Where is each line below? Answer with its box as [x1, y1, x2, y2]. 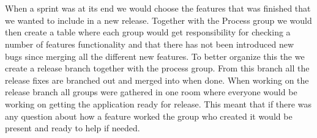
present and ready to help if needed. [5, 122, 140, 134]
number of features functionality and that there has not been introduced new [5, 37, 294, 50]
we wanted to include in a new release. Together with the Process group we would [5, 13, 312, 26]
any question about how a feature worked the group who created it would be [5, 109, 293, 122]
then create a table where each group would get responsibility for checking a [5, 26, 291, 38]
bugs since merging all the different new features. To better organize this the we [5, 49, 305, 62]
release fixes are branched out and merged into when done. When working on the [5, 73, 309, 86]
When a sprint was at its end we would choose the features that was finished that [5, 2, 311, 15]
